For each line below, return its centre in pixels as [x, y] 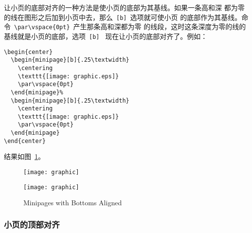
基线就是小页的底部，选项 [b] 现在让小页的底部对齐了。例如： [106, 36]
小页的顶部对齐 [32, 224]
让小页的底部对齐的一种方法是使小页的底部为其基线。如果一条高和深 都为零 [124, 7]
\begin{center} [28, 52]
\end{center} [25, 141]
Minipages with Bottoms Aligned [73, 203]
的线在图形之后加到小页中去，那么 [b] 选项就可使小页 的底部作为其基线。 [123, 17]
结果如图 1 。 [24, 156]
